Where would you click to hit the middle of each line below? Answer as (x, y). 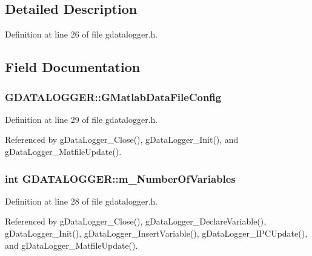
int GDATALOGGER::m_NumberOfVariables (120, 178)
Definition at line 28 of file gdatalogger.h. (81, 201)
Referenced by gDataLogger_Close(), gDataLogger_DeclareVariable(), (136, 221)
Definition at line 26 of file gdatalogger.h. (81, 34)
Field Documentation (73, 67)
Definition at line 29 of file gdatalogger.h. (81, 119)
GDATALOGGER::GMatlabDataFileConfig (113, 97)
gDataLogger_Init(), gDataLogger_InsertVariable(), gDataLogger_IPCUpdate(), (156, 233)
